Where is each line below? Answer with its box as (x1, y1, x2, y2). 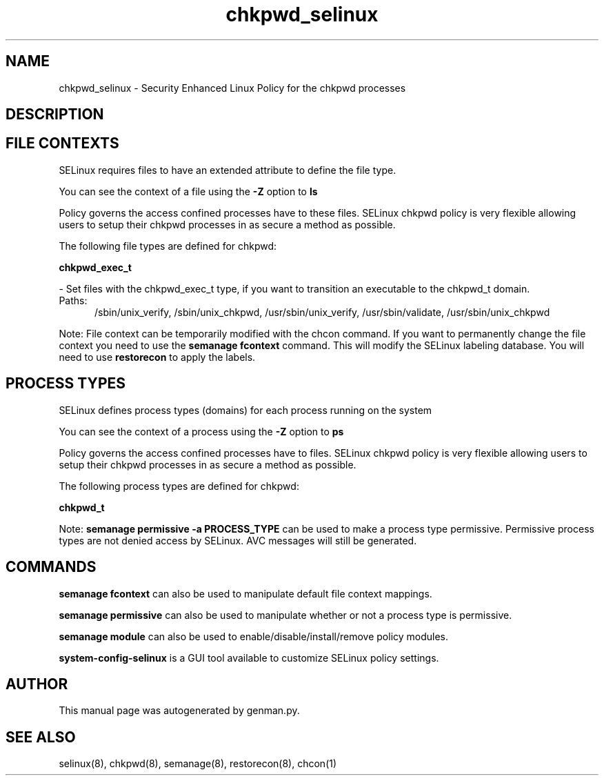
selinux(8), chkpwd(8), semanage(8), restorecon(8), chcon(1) (59, 758, 337, 770)
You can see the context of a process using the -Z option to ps (59, 425, 344, 437)
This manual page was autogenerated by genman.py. (59, 704, 300, 717)
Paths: (59, 294, 88, 306)
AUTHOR (6, 675, 68, 693)
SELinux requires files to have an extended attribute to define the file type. (59, 164, 396, 176)
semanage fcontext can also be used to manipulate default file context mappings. (59, 587, 432, 600)
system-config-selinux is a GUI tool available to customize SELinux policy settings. (59, 651, 439, 664)
